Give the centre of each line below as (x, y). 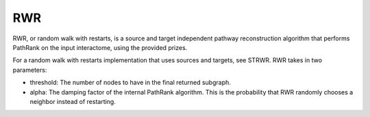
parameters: (30, 70)
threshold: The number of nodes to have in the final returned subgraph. (130, 83)
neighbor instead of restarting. (73, 101)
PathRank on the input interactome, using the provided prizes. (100, 47)
